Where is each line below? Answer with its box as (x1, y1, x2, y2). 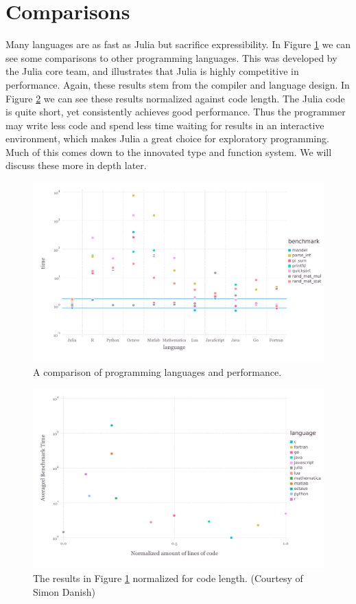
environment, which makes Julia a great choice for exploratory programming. (5, 131, 329, 146)
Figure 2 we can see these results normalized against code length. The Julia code (5, 91, 345, 105)
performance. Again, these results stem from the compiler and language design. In (5, 77, 350, 91)
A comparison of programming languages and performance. (33, 364, 282, 379)
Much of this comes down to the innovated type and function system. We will (5, 144, 332, 159)
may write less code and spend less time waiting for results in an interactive (5, 118, 324, 132)
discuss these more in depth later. (5, 158, 147, 172)
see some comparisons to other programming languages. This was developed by (5, 50, 337, 65)
